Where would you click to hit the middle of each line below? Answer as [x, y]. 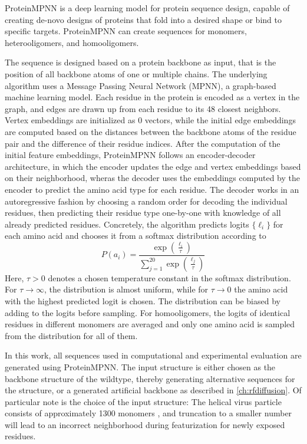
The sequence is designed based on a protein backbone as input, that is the [141, 62]
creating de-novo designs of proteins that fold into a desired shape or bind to [143, 19]
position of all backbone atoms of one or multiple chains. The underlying [136, 73]
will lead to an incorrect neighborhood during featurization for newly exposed [145, 424]
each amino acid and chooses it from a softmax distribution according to [136, 236]
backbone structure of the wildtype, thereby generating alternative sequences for [150, 378]
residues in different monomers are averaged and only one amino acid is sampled [150, 324]
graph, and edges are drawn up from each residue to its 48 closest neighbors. [143, 108]
